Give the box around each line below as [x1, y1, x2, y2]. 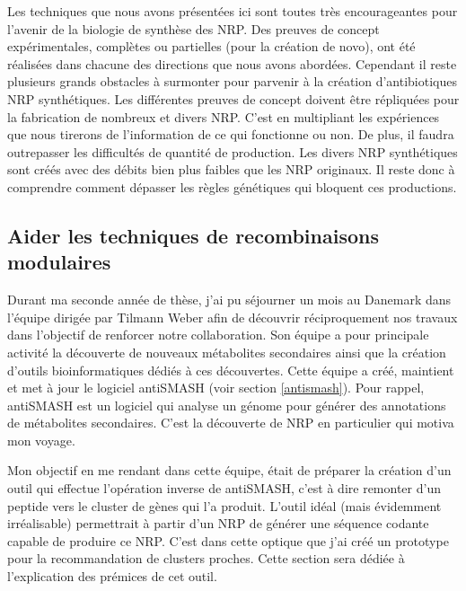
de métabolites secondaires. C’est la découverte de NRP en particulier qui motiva [7, 413, 454, 432]
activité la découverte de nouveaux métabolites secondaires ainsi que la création [7, 342, 446, 361]
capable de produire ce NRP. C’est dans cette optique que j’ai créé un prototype [7, 531, 449, 550]
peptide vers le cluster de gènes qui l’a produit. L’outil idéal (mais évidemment [7, 496, 442, 515]
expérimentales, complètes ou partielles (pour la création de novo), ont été [7, 37, 416, 56]
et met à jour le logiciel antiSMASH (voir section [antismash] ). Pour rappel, [7, 378, 425, 397]
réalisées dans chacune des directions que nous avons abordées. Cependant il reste [7, 54, 457, 73]
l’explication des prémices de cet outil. [7, 567, 217, 586]
